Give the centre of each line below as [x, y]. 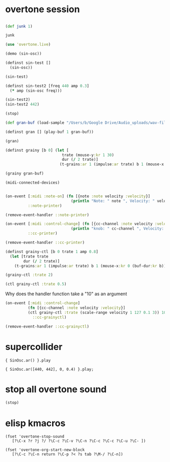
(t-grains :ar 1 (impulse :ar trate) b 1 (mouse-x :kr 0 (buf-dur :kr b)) [90, 266]
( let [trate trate [29, 256]
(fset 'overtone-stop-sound [35, 437]
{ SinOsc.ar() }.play [28, 360]
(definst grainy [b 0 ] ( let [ [37, 150]
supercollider [34, 347]
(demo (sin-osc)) [24, 54]
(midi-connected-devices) [32, 183]
